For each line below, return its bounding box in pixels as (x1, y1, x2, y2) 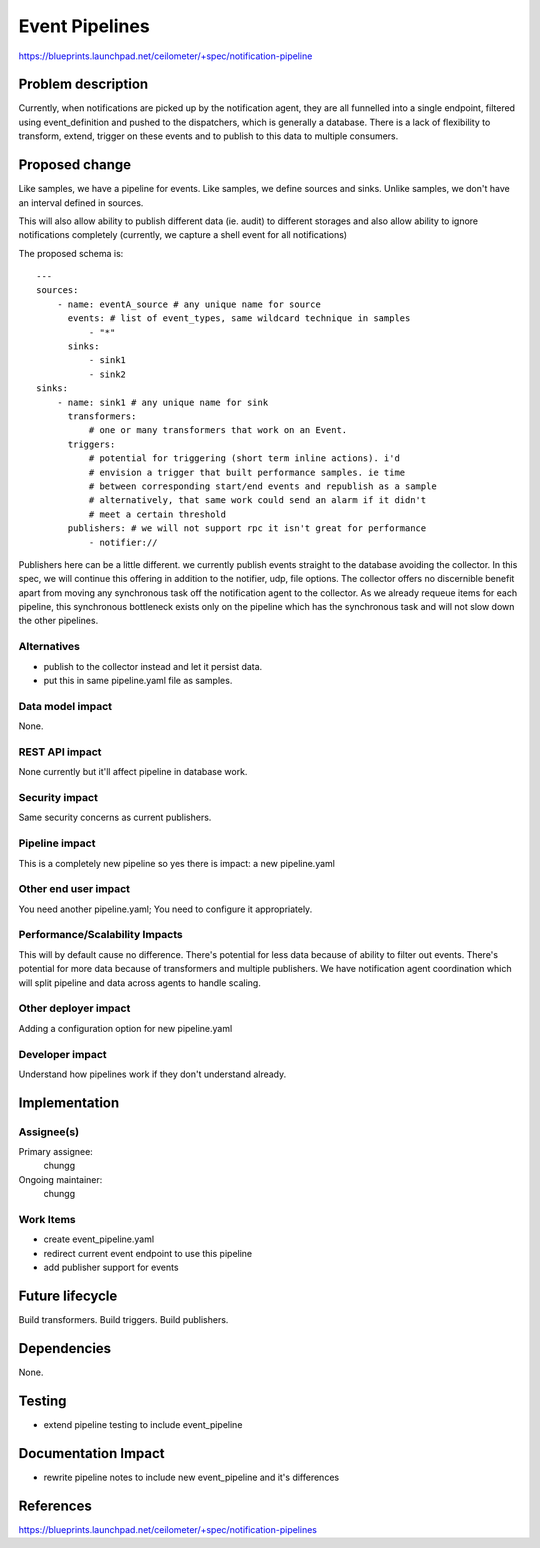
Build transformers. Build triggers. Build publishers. (18, 1314, 229, 1326)
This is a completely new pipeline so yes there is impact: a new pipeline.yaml (18, 857, 335, 869)
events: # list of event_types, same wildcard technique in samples (67, 313, 411, 324)
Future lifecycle (18, 1287, 118, 1304)
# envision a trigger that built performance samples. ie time (88, 466, 406, 478)
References (18, 1497, 92, 1514)
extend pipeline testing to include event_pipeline (43, 1418, 243, 1430)
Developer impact (18, 1047, 107, 1061)
